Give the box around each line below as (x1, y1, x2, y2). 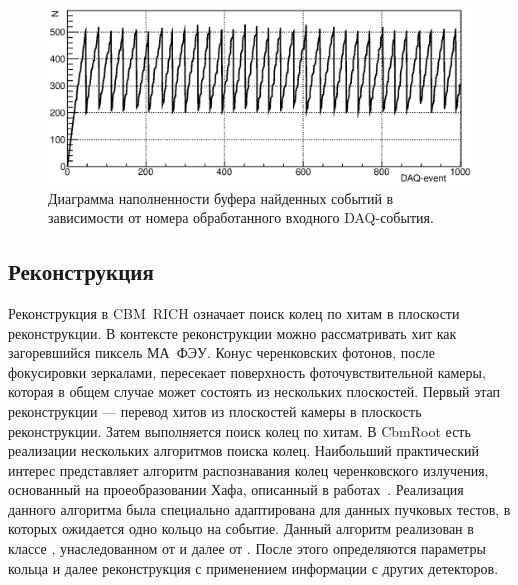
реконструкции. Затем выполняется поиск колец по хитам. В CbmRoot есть (8, 420, 471, 441)
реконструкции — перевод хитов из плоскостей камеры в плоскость (8, 400, 422, 421)
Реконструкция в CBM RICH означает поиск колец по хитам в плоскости (8, 302, 460, 323)
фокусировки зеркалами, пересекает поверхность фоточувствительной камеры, (8, 361, 486, 382)
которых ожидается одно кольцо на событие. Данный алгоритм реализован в (8, 518, 474, 539)
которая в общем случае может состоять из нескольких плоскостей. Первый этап (8, 381, 501, 402)
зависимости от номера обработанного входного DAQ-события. (48, 207, 434, 228)
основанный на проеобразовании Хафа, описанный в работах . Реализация (8, 479, 464, 500)
